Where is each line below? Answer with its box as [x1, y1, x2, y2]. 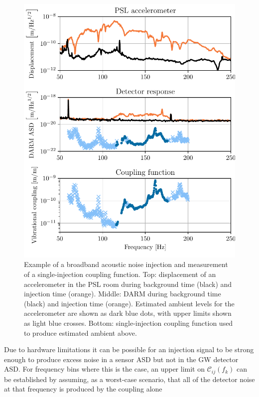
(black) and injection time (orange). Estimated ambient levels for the [24, 298, 235, 308]
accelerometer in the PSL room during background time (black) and [24, 278, 232, 289]
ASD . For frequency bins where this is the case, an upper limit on [4, 364, 205, 374]
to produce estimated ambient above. [24, 327, 137, 338]
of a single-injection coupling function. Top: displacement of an [24, 268, 216, 279]
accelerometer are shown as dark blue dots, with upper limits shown [24, 308, 232, 318]
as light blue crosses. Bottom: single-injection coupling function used [24, 317, 233, 328]
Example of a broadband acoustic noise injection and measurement [24, 259, 228, 269]
